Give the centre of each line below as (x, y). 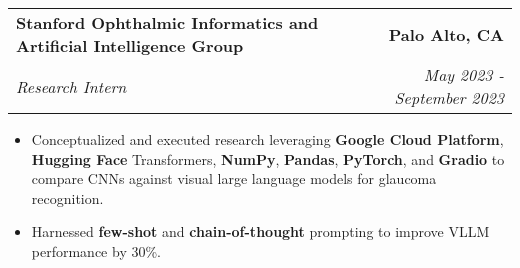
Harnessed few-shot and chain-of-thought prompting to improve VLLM (260, 231)
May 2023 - (463, 74)
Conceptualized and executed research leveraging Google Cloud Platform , (267, 139)
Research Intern (71, 86)
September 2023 (449, 97)
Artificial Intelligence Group (130, 45)
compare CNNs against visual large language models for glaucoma (234, 178)
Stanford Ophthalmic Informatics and (167, 22)
